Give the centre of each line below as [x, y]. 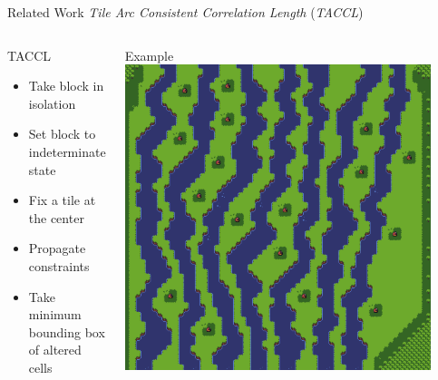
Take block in [66, 86]
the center [56, 217]
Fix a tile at [62, 200]
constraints [59, 265]
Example [149, 55]
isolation [52, 103]
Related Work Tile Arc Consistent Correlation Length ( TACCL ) [185, 12]
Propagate [57, 248]
